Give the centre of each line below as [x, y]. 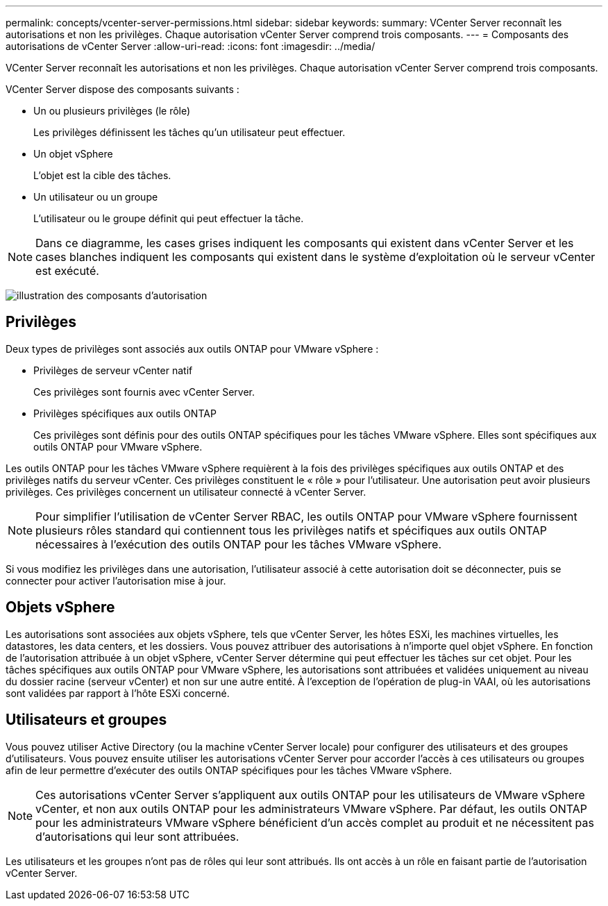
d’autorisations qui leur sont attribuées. [137, 836]
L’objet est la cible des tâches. [102, 175]
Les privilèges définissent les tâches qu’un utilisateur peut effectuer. [189, 132]
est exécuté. [67, 271]
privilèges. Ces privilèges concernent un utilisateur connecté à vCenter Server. [186, 492]
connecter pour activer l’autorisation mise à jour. [116, 580]
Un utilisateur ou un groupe [96, 197]
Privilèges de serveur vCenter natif [113, 370]
